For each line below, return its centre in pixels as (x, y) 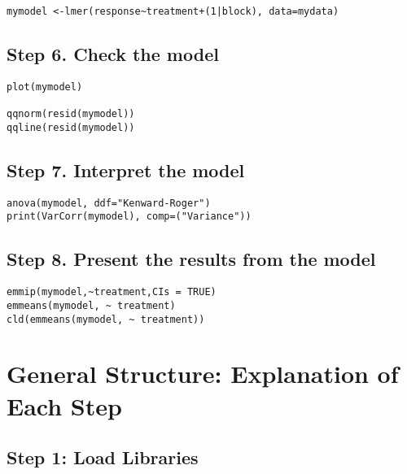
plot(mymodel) (45, 87)
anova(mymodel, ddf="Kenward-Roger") (109, 203)
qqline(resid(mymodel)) (71, 127)
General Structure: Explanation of (203, 374)
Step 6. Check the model (113, 54)
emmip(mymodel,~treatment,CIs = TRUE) (112, 292)
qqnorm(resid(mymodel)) (71, 114)
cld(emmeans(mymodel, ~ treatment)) (106, 319)
